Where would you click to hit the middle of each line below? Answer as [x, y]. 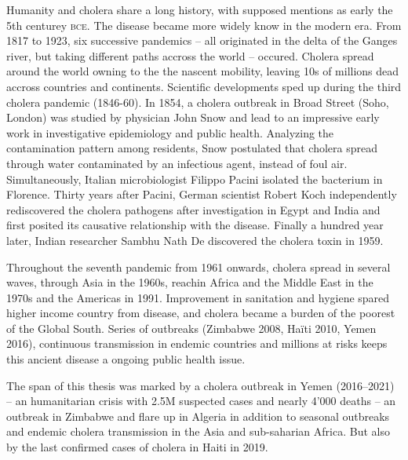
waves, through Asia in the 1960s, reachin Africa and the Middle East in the [190, 282]
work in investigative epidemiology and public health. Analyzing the [170, 132]
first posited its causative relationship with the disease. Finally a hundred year [195, 225]
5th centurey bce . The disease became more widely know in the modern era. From [204, 25]
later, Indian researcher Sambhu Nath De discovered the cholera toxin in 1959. [195, 240]
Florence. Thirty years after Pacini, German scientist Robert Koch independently [202, 194]
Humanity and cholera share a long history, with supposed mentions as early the [200, 9]
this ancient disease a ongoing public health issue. [126, 359]
